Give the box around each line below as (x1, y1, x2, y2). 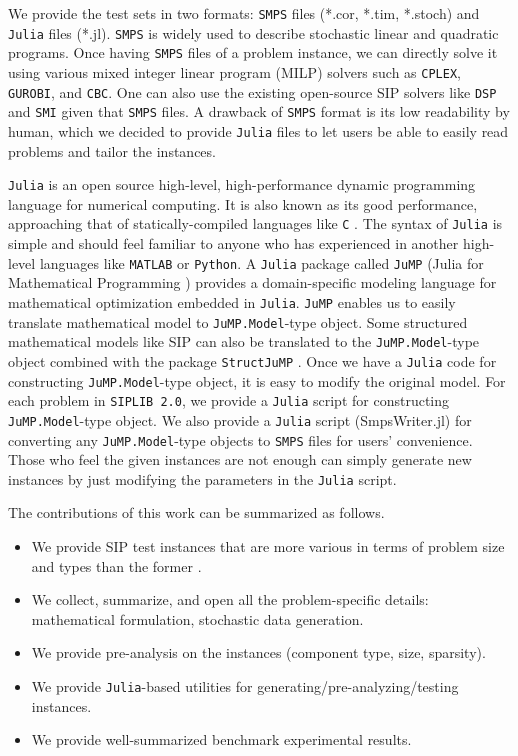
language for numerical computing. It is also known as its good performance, (8, 193, 478, 214)
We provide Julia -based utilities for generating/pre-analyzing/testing (31, 676, 459, 696)
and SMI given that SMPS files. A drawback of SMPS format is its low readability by (8, 101, 510, 122)
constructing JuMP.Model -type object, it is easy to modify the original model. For (8, 370, 506, 391)
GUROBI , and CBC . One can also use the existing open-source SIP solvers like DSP (8, 81, 497, 102)
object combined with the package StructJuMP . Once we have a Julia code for (8, 350, 497, 371)
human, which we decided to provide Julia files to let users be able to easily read (8, 120, 509, 141)
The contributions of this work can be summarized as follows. (8, 502, 385, 523)
